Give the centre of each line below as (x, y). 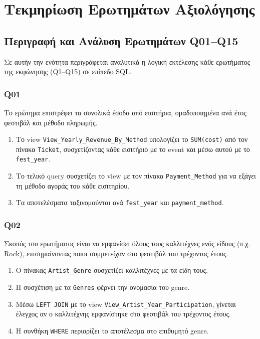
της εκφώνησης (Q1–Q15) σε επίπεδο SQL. (68, 71)
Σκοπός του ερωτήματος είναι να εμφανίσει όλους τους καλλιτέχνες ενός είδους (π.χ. (127, 243)
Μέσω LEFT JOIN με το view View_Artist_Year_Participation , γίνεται (126, 304)
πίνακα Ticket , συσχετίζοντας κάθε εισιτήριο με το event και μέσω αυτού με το (133, 149)
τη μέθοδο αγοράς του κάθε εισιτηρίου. (73, 185)
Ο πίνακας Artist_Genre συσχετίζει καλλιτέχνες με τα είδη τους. (112, 270)
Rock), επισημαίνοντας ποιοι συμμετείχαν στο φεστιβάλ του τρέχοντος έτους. (116, 253)
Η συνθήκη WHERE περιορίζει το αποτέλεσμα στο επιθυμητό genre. (112, 331)
